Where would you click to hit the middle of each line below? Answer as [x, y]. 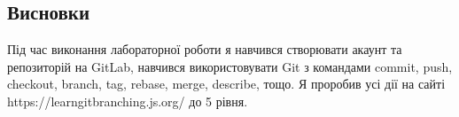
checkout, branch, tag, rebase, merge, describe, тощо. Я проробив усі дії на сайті [226, 84]
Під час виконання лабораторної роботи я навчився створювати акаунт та [205, 49]
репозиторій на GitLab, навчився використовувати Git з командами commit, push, [230, 66]
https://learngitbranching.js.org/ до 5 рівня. [128, 101]
